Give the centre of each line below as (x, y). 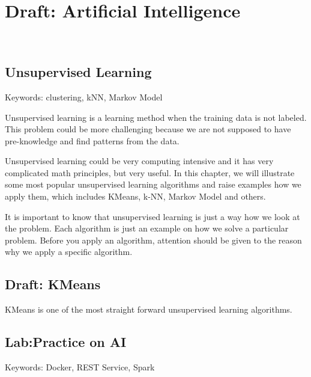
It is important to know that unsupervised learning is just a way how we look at (152, 216)
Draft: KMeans (53, 284)
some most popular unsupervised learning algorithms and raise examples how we (153, 184)
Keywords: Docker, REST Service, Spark (80, 367)
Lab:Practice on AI (66, 342)
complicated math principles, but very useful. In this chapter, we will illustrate (150, 172)
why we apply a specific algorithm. (69, 252)
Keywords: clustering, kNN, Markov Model (84, 97)
